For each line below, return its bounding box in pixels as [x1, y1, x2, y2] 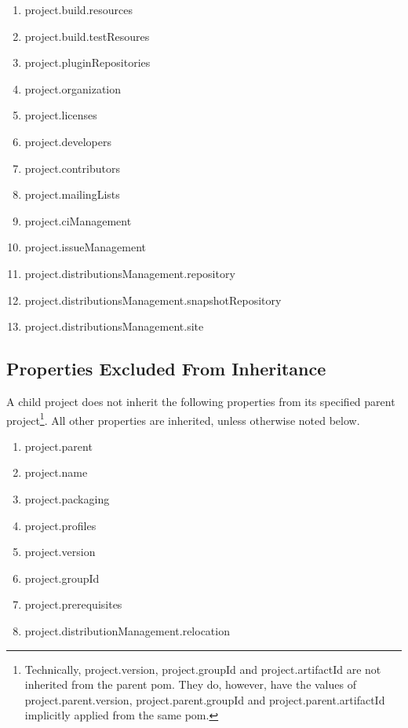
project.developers [24, 133, 112, 149]
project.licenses [24, 107, 97, 123]
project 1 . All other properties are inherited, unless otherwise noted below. [6, 409, 360, 428]
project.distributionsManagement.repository [24, 265, 235, 281]
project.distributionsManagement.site [24, 318, 204, 335]
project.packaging [24, 490, 110, 507]
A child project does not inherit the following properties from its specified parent [6, 393, 395, 409]
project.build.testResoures [24, 27, 150, 44]
